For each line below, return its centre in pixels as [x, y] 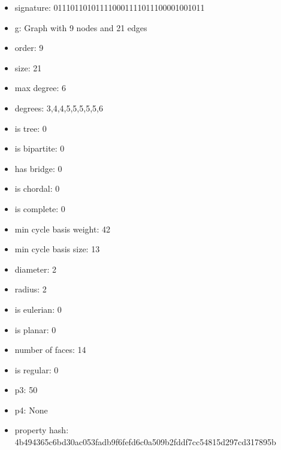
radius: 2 [31, 289]
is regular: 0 [37, 369]
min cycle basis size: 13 [57, 249]
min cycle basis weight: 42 [62, 229]
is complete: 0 [40, 208]
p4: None [31, 410]
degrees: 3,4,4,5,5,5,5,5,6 [59, 108]
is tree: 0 [31, 128]
